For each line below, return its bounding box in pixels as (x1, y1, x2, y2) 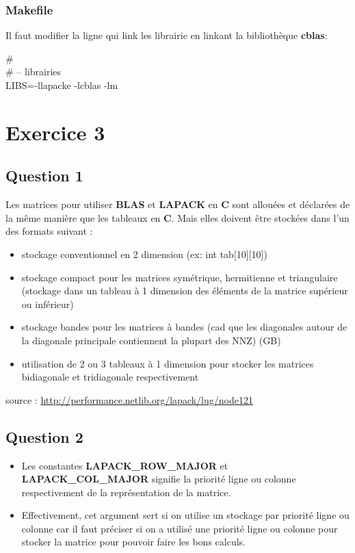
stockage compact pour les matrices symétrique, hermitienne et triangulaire (21, 270, 338, 284)
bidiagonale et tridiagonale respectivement (21, 370, 199, 384)
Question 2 (5, 426, 83, 447)
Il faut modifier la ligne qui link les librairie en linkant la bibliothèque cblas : (5, 28, 328, 42)
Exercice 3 (5, 118, 105, 146)
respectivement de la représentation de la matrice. (21, 485, 231, 499)
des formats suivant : (5, 224, 93, 238)
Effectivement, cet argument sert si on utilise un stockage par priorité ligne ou (21, 508, 350, 522)
